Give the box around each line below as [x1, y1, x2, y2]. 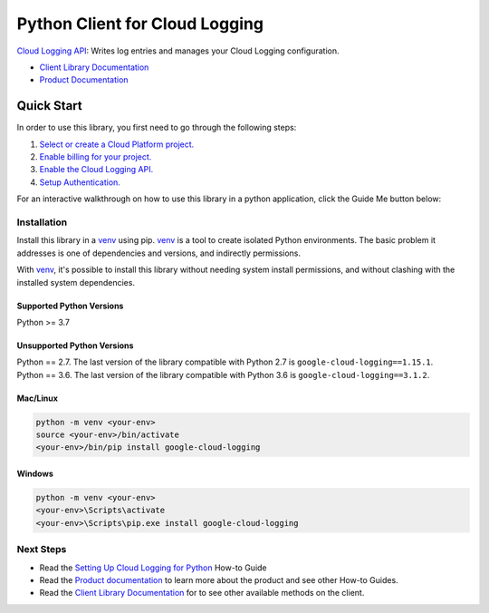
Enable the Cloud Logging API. [39, 164, 154, 175]
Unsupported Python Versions [16, 340, 134, 351]
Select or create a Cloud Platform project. [39, 139, 195, 150]
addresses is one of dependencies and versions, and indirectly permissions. [16, 248, 302, 258]
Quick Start [16, 98, 82, 113]
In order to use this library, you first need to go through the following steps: [16, 122, 297, 133]
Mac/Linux [16, 393, 59, 404]
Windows [16, 468, 53, 480]
